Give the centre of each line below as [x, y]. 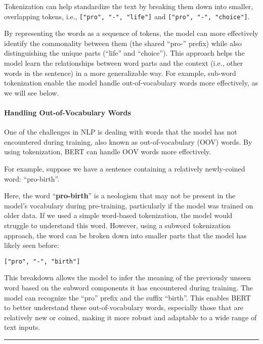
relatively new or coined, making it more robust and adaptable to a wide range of [130, 317]
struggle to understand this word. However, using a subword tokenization [117, 225]
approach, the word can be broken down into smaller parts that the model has [125, 235]
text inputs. [22, 327]
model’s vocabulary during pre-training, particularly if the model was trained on [129, 205]
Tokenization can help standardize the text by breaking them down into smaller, [129, 6]
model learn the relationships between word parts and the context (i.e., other [124, 63]
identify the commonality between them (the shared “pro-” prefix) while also [123, 43]
